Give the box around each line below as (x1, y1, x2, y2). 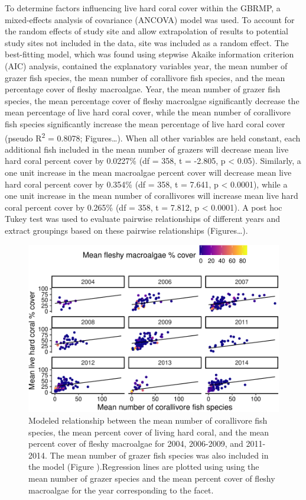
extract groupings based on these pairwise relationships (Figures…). (5, 224, 248, 236)
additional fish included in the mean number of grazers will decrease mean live (5, 143, 289, 155)
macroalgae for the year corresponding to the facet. (28, 483, 214, 496)
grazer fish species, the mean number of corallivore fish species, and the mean (5, 71, 285, 83)
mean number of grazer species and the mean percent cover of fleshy (28, 472, 275, 485)
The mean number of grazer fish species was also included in (50, 449, 269, 461)
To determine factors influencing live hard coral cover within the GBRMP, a (5, 2, 281, 14)
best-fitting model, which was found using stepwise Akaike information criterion (5, 48, 294, 60)
